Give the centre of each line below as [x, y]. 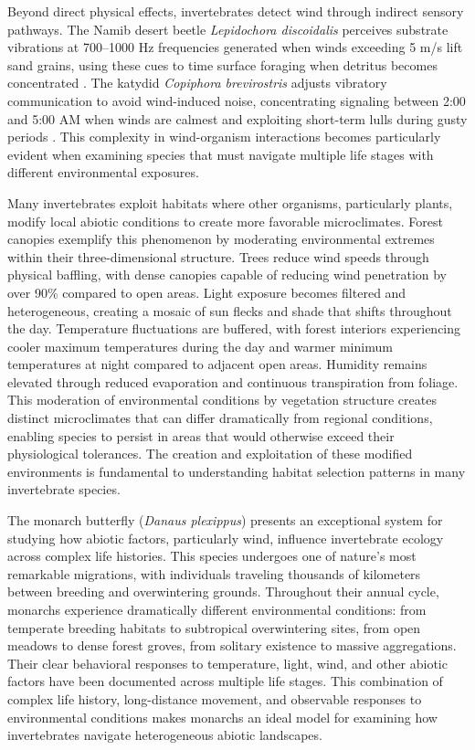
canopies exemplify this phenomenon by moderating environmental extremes [221, 239]
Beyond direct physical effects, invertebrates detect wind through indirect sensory [236, 11]
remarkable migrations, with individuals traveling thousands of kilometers [214, 573]
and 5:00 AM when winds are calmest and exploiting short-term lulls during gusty [237, 118]
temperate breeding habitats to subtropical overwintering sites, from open [214, 627]
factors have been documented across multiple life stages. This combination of [225, 681]
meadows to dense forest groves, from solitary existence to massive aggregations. [232, 645]
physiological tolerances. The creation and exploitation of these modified [210, 454]
